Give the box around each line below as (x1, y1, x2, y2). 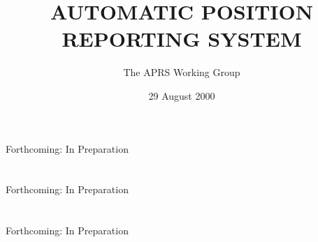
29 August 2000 (148, 88, 215, 103)
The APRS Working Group (123, 65, 240, 80)
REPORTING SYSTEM (62, 24, 302, 53)
